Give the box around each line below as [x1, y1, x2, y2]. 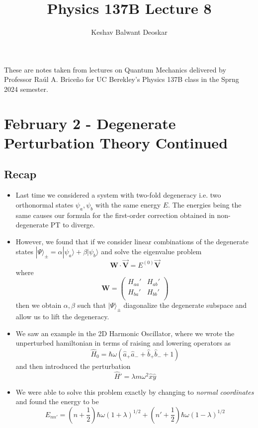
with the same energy [95, 199, 161, 210]
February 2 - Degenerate [4, 113, 176, 133]
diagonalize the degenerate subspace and [123, 300, 247, 310]
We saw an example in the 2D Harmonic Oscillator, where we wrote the [15, 328, 235, 338]
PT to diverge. [50, 219, 95, 230]
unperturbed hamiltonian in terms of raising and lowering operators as [15, 338, 231, 348]
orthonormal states [15, 199, 74, 210]
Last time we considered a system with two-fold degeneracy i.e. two [15, 190, 221, 200]
